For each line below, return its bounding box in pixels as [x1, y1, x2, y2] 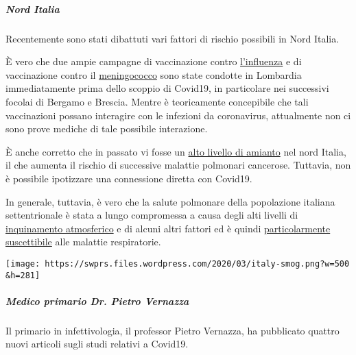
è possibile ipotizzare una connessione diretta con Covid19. [5, 171, 252, 185]
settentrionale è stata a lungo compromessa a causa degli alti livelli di [5, 208, 298, 222]
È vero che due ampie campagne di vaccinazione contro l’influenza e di [5, 54, 302, 69]
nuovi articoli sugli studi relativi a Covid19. [5, 336, 189, 351]
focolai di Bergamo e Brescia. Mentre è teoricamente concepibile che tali [5, 94, 309, 108]
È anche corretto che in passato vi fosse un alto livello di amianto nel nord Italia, [5, 144, 346, 158]
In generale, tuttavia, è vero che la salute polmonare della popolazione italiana [5, 194, 335, 208]
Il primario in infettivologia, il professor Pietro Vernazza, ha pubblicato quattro [5, 323, 340, 337]
